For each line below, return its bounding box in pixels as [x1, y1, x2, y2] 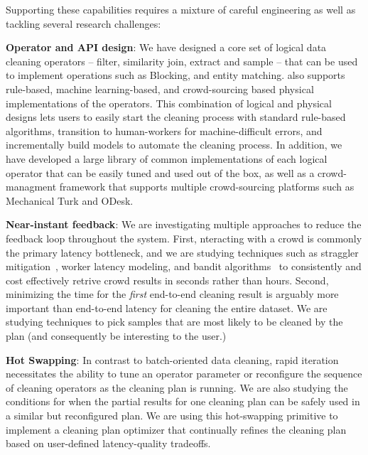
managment [6, 179, 57, 194]
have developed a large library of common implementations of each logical [6, 151, 328, 166]
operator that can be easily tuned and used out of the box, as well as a [6, 165, 315, 180]
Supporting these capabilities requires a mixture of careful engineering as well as [6, 2, 356, 16]
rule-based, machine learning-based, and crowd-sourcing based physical [6, 81, 314, 96]
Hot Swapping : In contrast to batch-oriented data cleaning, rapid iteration [6, 352, 339, 367]
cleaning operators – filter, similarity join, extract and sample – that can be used [6, 53, 358, 68]
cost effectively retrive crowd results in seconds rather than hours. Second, [6, 272, 329, 287]
